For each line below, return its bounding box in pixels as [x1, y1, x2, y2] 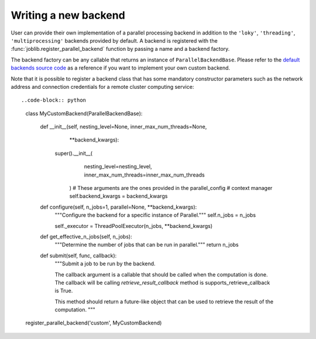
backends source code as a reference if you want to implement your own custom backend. [11, 64, 231, 71]
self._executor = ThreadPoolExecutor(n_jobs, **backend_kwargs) [54, 222, 213, 229]
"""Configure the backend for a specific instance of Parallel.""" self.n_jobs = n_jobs [54, 212, 256, 219]
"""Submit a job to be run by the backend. [54, 260, 156, 267]
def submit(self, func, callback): [40, 252, 117, 259]
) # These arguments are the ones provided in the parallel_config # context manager [69, 185, 273, 192]
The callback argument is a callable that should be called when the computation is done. [54, 271, 268, 278]
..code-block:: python [21, 97, 87, 103]
